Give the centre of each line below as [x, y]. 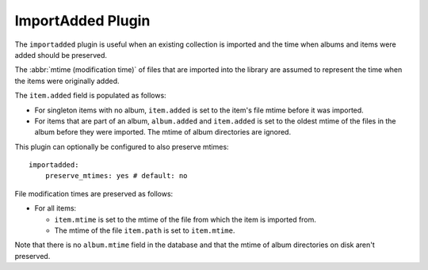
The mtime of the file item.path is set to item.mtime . [145, 230]
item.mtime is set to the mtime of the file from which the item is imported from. [185, 219]
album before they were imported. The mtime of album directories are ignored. [163, 132]
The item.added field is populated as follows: [90, 96]
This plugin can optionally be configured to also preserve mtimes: [122, 146]
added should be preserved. [61, 55]
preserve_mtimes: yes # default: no [116, 176]
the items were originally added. [67, 81]
